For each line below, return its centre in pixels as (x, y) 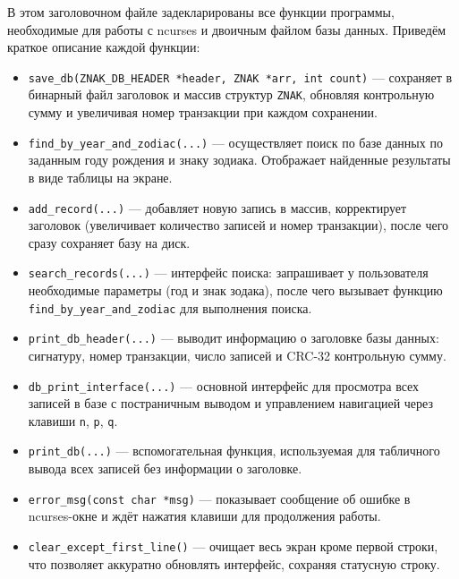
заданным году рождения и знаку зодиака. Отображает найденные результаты (239, 160)
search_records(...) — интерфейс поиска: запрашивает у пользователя (228, 272)
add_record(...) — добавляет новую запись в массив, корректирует (217, 207)
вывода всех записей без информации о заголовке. (165, 468)
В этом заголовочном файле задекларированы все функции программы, (201, 12)
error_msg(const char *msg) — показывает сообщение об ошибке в (219, 498)
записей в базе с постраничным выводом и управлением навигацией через (230, 403)
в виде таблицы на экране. (100, 177)
